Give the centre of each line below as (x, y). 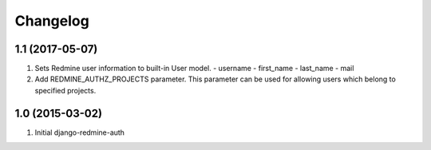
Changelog (52, 21)
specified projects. (65, 90)
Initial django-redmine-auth (80, 132)
